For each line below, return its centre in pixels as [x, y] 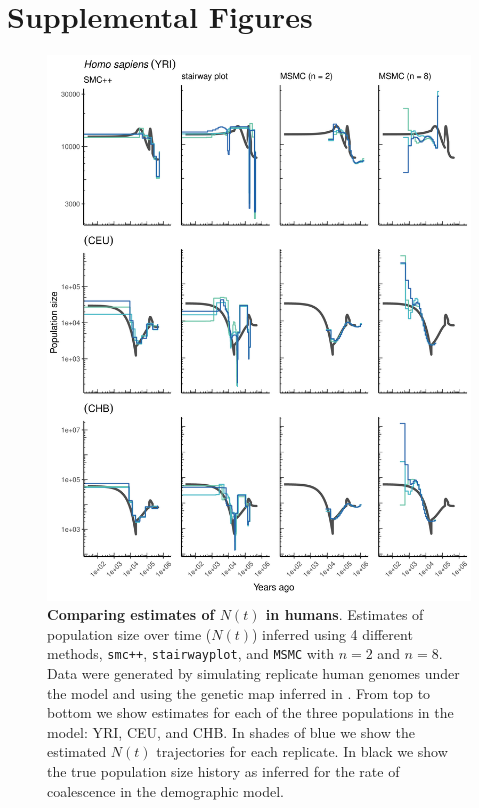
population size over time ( [129, 633]
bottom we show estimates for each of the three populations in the [250, 712]
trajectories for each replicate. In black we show [302, 751]
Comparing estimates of [131, 614]
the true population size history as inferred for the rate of [223, 770]
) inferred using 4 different [332, 633]
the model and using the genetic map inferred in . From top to [239, 692]
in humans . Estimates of [344, 614]
